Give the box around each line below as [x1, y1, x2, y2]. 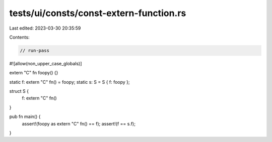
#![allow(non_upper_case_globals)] [9, 60, 82, 66]
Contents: [9, 34, 30, 40]
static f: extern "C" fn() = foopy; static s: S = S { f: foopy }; [9, 79, 130, 85]
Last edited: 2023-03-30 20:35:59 [9, 25, 81, 31]
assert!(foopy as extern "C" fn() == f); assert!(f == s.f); [22, 120, 136, 126]
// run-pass [20, 48, 50, 53]
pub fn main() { [9, 113, 41, 120]
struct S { [9, 88, 29, 94]
